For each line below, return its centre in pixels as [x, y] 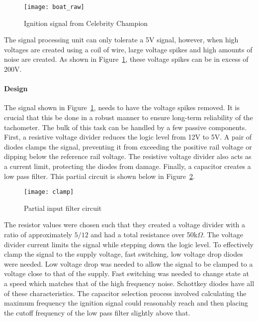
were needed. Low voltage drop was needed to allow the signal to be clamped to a [129, 263]
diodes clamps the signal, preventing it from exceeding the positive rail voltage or [128, 146]
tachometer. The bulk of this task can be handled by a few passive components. [126, 127]
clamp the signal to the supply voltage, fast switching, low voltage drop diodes [124, 254]
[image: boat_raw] [54, 7]
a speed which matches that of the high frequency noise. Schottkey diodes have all [129, 283]
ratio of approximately [38, 235]
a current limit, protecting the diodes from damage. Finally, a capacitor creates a [128, 166]
